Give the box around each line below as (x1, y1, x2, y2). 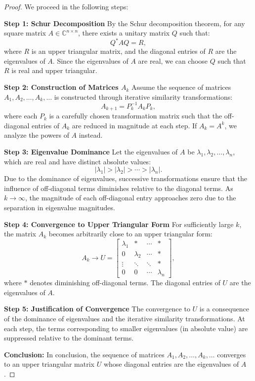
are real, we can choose (138, 55, 208, 66)
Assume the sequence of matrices (131, 82, 231, 92)
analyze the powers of (4, 130, 69, 140)
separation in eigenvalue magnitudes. (4, 202, 115, 212)
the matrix (4, 229, 36, 239)
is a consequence (199, 304, 249, 314)
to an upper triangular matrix (4, 359, 94, 369)
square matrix (4, 28, 46, 38)
